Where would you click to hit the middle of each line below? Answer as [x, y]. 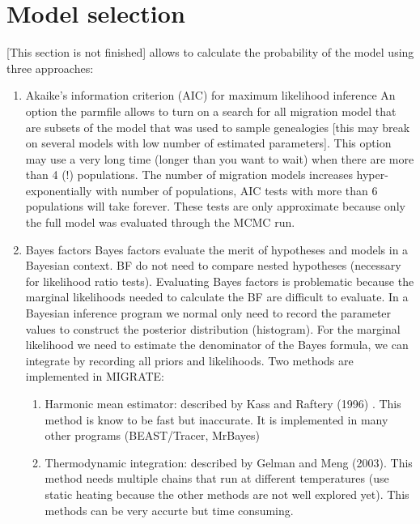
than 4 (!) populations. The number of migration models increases [189, 175]
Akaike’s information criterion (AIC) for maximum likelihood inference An [210, 95]
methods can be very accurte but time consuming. [169, 510]
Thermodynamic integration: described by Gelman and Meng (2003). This [229, 462]
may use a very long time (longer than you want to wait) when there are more [220, 158]
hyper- [372, 175]
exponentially [59, 190]
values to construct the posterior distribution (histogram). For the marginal [213, 328]
